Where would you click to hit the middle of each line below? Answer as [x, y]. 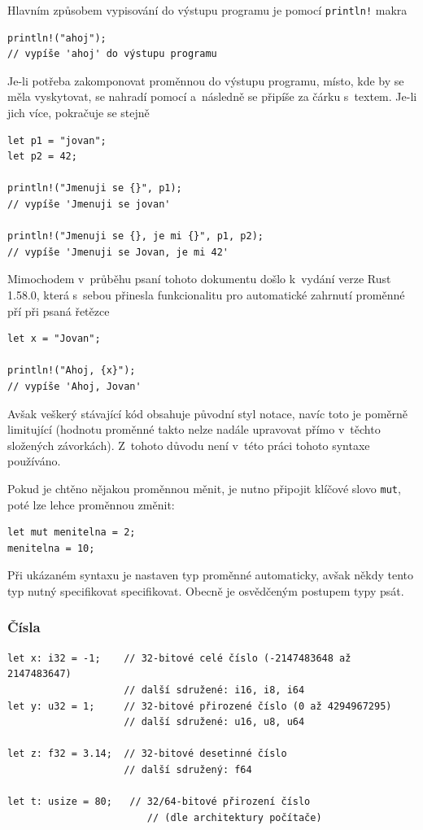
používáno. [34, 461]
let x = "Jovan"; [54, 339]
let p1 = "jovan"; [57, 140]
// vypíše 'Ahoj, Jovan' [74, 386]
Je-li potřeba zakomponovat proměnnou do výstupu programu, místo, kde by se [206, 80]
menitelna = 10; [51, 548]
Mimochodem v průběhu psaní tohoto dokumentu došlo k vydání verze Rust [199, 279]
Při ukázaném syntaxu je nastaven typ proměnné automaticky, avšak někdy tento [211, 575]
